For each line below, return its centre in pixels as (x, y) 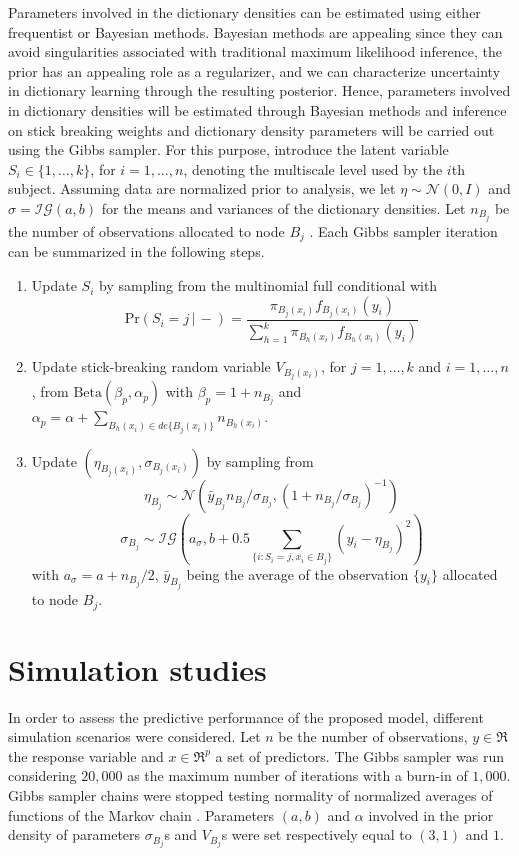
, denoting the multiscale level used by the (313, 168)
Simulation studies (137, 668)
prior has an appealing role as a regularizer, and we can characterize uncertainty (254, 70)
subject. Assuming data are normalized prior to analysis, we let (202, 188)
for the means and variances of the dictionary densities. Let (283, 207)
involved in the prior (431, 814)
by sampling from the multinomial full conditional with (268, 285)
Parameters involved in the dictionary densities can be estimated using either (244, 12)
